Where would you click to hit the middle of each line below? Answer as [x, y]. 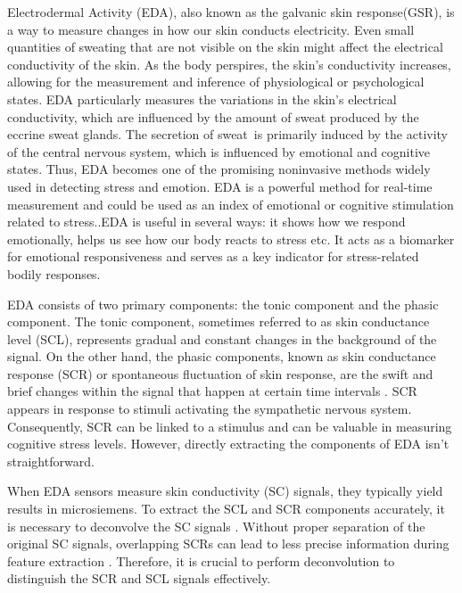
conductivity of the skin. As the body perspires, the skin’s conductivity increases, [229, 64]
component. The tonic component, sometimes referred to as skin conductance [219, 321]
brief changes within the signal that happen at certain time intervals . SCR [212, 391]
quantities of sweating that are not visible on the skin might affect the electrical [225, 47]
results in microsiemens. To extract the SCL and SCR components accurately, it [226, 509]
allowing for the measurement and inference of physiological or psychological [216, 82]
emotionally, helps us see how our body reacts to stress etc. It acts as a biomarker [231, 239]
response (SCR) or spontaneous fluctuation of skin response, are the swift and [220, 373]
